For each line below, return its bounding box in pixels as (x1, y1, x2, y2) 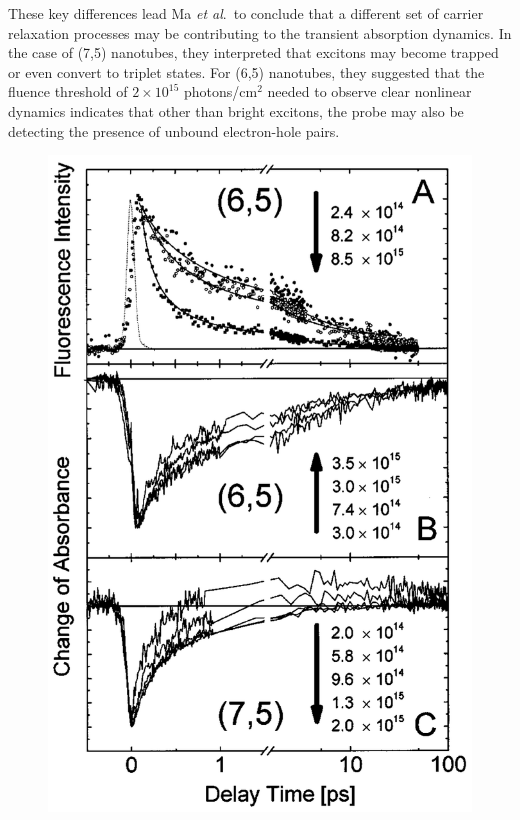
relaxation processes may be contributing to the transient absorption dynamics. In (8, 22, 512, 43)
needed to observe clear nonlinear (267, 81, 472, 102)
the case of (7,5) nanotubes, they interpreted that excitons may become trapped (8, 42, 499, 63)
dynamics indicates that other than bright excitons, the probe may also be (8, 100, 464, 121)
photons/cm (183, 81, 258, 102)
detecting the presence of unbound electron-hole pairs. (8, 120, 340, 141)
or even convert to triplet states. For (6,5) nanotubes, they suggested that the (8, 61, 485, 82)
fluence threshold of (8, 81, 128, 102)
